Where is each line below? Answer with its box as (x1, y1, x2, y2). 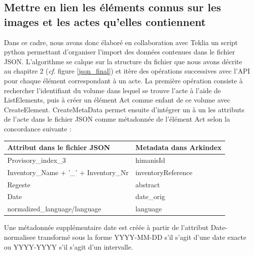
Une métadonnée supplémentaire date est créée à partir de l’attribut (4, 222, 208, 232)
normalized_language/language (7, 204, 101, 214)
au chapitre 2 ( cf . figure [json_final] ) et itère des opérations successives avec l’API (4, 66, 250, 76)
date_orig (135, 191, 165, 202)
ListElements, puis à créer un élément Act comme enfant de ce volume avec (4, 95, 231, 105)
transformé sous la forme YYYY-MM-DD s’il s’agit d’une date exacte (38, 231, 247, 242)
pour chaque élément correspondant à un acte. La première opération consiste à (4, 75, 243, 85)
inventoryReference (135, 167, 193, 177)
